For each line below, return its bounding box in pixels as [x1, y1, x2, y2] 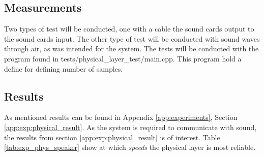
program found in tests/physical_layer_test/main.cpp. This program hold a [4, 53, 242, 64]
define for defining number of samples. [4, 63, 123, 74]
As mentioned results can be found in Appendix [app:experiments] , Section [4, 112, 238, 122]
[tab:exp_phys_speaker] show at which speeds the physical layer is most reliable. [4, 142, 256, 152]
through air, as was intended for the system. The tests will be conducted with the [4, 43, 259, 54]
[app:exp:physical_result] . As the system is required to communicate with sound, [4, 121, 257, 132]
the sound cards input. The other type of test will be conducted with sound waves [4, 33, 260, 44]
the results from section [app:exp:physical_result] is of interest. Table [4, 132, 220, 142]
